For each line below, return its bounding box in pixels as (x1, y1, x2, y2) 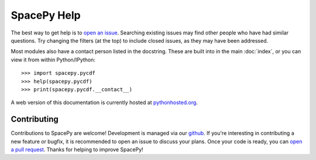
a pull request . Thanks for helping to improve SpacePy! (11, 146, 143, 153)
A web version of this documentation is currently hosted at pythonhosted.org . (11, 99, 198, 106)
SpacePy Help (11, 9, 81, 22)
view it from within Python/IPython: (11, 56, 96, 63)
